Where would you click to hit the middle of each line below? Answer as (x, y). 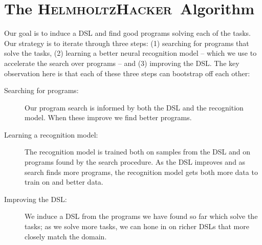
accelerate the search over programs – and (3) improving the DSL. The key (122, 63)
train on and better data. (64, 182)
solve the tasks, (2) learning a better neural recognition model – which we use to (130, 53)
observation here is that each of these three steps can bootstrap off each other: (127, 73)
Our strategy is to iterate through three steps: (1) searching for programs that (127, 43)
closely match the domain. (66, 236)
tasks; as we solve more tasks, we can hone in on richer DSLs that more (137, 226)
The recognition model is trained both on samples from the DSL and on (137, 152)
